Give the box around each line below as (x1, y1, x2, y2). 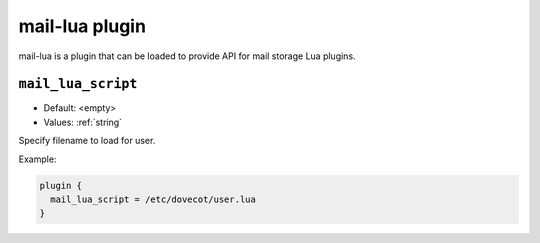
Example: (18, 153, 57, 165)
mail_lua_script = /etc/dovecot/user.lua (50, 194, 257, 205)
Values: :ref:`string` (43, 116, 123, 128)
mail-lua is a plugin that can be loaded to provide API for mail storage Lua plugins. (18, 50, 356, 62)
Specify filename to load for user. (18, 135, 156, 147)
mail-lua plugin (18, 15, 147, 37)
